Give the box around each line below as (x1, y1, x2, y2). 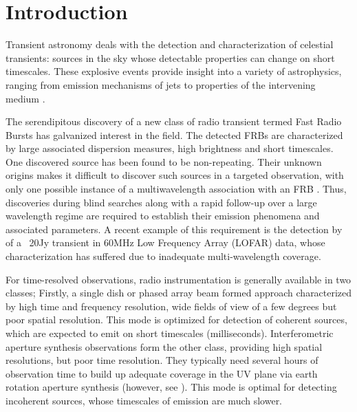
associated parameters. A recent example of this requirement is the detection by (6, 221, 343, 236)
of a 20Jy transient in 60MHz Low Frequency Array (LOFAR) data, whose (6, 235, 325, 250)
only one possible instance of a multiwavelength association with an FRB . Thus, (6, 182, 347, 196)
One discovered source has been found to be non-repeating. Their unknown (6, 154, 322, 169)
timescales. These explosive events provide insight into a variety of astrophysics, (6, 64, 342, 78)
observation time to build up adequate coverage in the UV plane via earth (6, 366, 318, 380)
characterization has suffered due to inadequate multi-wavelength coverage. (6, 249, 321, 263)
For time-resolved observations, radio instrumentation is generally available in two (6, 272, 351, 286)
